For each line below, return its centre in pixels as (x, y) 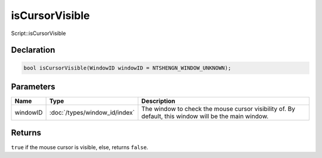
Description (158, 101)
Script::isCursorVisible (38, 33)
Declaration (33, 50)
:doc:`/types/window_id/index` (92, 113)
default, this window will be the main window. (205, 116)
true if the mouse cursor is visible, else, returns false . (80, 147)
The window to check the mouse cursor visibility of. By (218, 109)
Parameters (33, 86)
